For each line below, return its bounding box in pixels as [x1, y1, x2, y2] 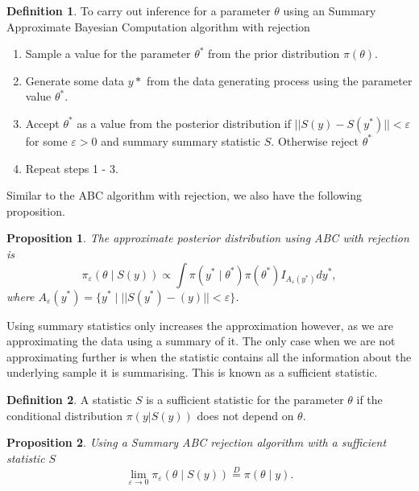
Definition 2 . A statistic [6, 390, 132, 407]
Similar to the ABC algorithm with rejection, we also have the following [6, 187, 362, 204]
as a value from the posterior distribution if [77, 114, 292, 131]
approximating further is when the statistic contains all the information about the [6, 348, 412, 365]
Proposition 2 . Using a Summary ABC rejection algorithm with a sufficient [6, 434, 387, 451]
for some [25, 132, 68, 149]
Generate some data [25, 72, 125, 89]
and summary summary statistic [101, 132, 261, 149]
